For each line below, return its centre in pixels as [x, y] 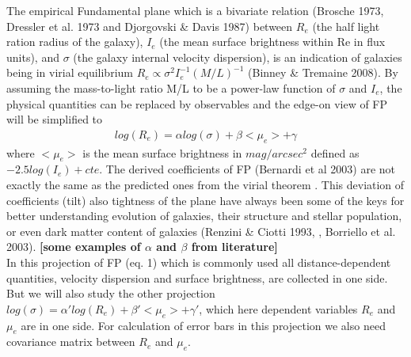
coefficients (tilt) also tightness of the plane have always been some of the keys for [205, 200]
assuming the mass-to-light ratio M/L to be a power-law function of [171, 87]
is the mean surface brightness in [162, 152]
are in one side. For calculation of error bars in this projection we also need [203, 325]
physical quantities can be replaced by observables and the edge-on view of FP [197, 103]
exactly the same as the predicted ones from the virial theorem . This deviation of [205, 184]
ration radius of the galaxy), [75, 42]
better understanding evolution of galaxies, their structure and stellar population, [204, 216]
